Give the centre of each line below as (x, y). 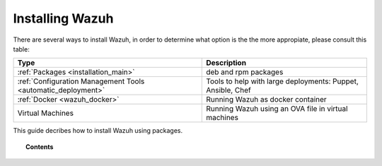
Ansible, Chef (228, 90)
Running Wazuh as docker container (266, 100)
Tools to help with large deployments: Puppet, (282, 81)
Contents (40, 147)
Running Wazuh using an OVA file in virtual (277, 109)
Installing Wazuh (63, 18)
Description (226, 63)
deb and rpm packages (245, 72)
